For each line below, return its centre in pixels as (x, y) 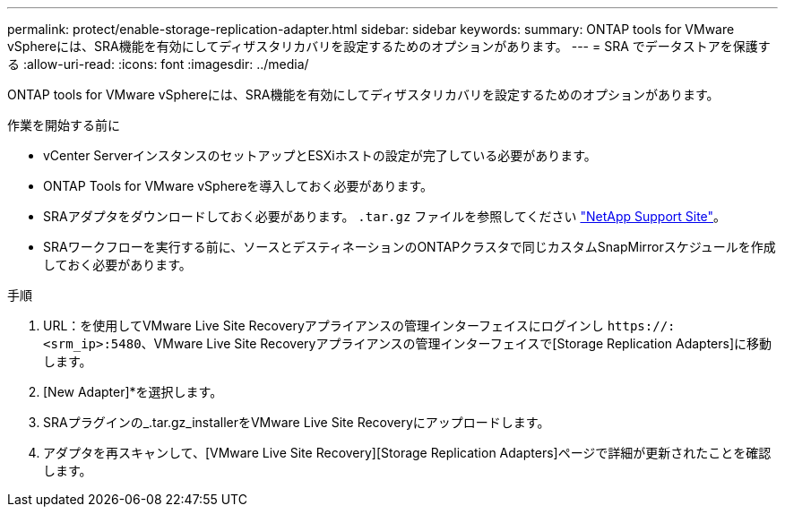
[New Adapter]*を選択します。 (133, 392)
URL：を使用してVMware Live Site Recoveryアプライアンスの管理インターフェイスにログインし (323, 326)
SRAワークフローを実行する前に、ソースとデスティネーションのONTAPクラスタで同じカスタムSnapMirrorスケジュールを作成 (410, 247)
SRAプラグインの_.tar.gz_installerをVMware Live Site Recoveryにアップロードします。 (297, 422)
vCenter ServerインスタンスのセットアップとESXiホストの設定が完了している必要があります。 (320, 155)
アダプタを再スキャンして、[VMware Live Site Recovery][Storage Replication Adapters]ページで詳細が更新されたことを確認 (407, 453)
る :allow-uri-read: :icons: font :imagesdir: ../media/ (158, 64)
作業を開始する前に (64, 125)
